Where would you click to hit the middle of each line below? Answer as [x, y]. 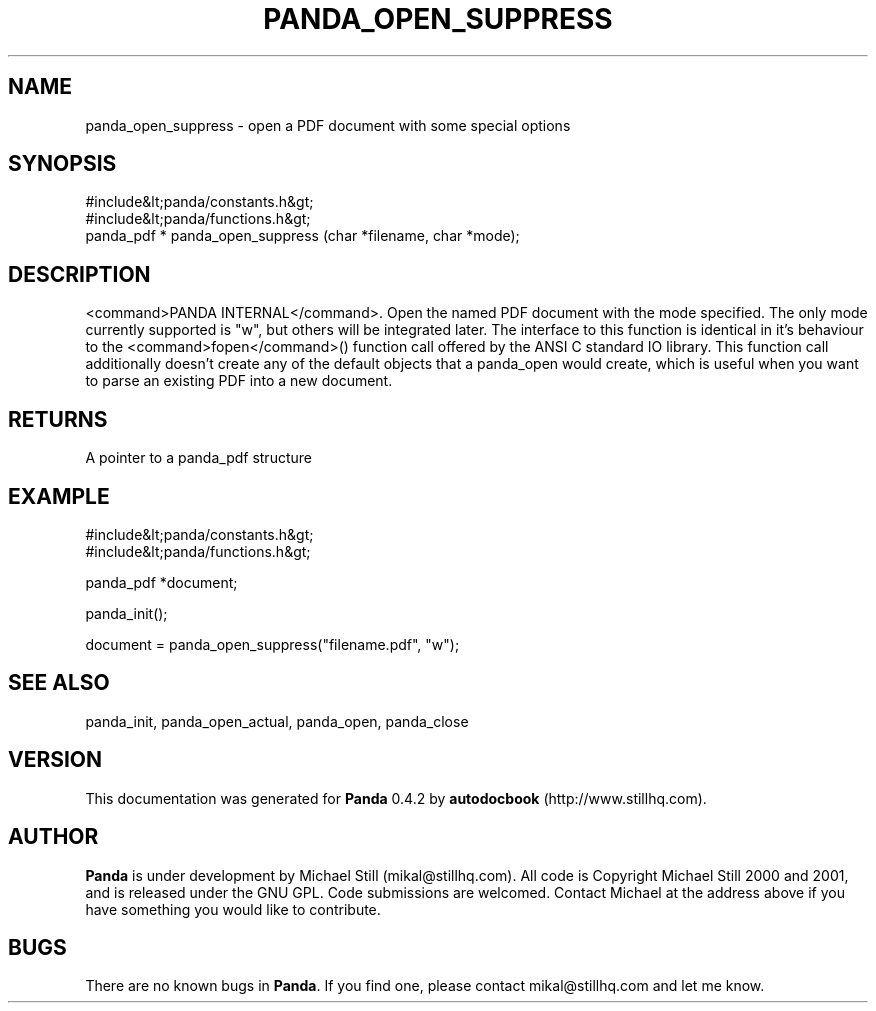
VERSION [55, 760]
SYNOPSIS [62, 164]
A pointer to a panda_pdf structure [198, 458]
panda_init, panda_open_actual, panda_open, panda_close [277, 721]
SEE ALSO [59, 683]
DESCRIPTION [79, 274]
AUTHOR [53, 837]
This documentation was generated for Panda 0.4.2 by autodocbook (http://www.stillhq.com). [396, 798]
